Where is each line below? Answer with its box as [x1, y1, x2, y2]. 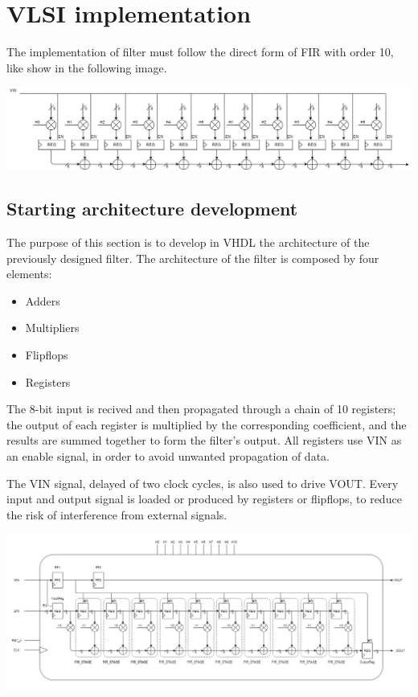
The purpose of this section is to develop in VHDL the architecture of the [6, 233, 370, 250]
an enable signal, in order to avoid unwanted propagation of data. [6, 447, 330, 464]
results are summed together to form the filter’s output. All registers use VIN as [6, 432, 402, 449]
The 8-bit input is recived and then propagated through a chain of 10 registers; [6, 400, 396, 417]
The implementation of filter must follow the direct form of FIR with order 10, [6, 43, 394, 60]
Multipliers [25, 319, 80, 336]
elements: [6, 265, 52, 282]
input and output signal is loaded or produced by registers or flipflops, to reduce [6, 490, 402, 507]
